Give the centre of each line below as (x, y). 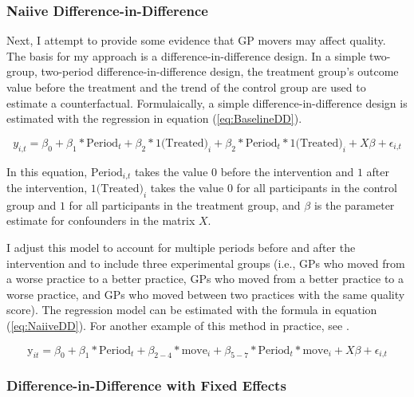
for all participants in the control (317, 188)
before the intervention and (287, 171)
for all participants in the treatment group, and (185, 204)
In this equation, (47, 171)
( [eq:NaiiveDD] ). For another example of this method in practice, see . (178, 325)
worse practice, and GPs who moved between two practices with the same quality (206, 294)
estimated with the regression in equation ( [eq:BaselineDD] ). (154, 118)
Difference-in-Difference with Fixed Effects (146, 385)
